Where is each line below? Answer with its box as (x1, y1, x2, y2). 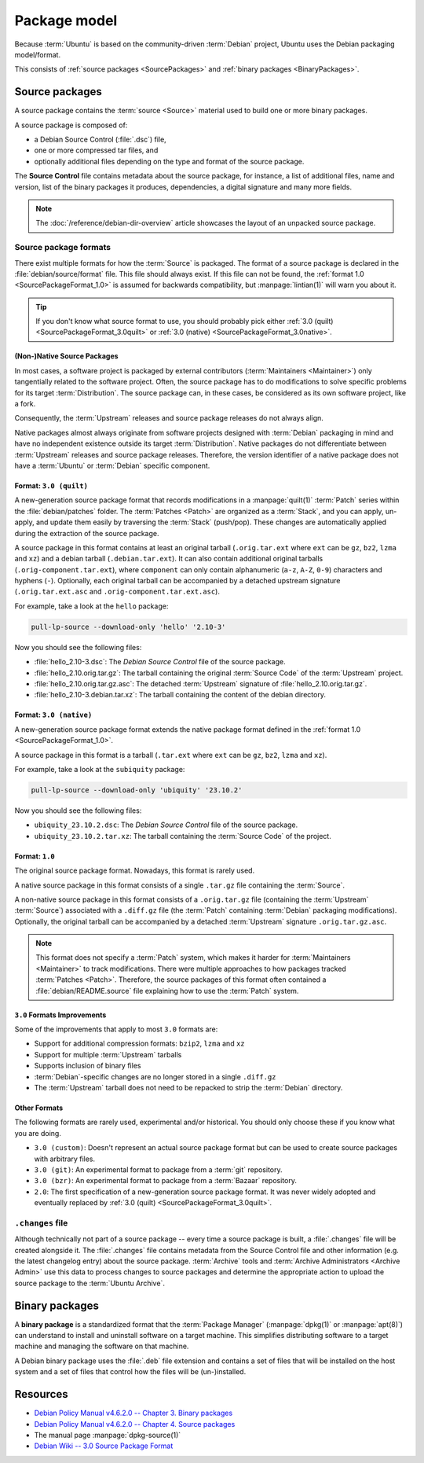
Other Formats (14, 1103, 63, 1112)
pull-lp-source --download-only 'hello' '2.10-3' (31, 622, 226, 631)
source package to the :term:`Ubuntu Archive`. (14, 1278, 165, 1288)
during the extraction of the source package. (14, 528, 160, 538)
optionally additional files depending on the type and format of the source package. (34, 156, 305, 166)
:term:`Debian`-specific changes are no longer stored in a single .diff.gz (34, 1072, 276, 1081)
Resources (14, 1388, 68, 1401)
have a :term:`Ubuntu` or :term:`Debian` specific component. (14, 461, 210, 470)
